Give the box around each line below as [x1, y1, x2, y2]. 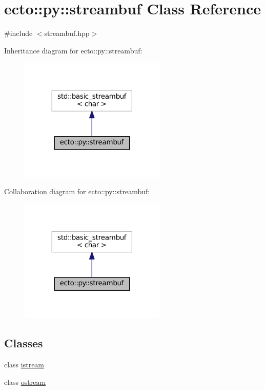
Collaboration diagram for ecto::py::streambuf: [4, 186, 150, 197]
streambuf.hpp [44, 28, 90, 39]
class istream [4, 359, 45, 370]
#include [4, 28, 33, 39]
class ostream [4, 376, 46, 387]
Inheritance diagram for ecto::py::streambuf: [4, 45, 142, 55]
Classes [4, 335, 43, 351]
